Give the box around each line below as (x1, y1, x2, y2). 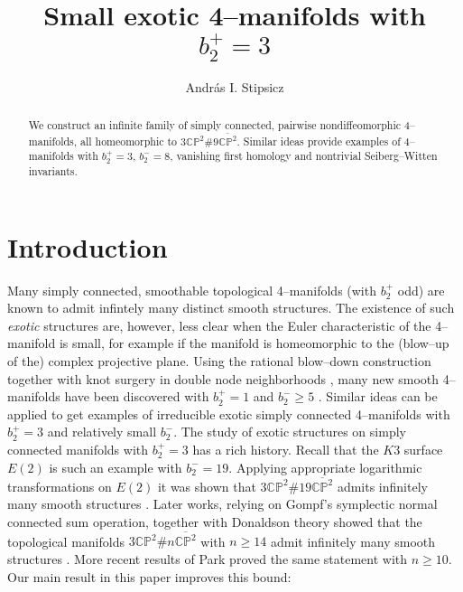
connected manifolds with (7, 439, 149, 458)
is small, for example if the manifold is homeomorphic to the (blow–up (59, 334, 449, 352)
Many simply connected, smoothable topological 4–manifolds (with (7, 280, 376, 299)
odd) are (397, 280, 445, 299)
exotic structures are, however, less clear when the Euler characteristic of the (7, 315, 431, 334)
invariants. (28, 164, 78, 179)
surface (403, 439, 443, 458)
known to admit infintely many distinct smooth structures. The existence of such (7, 298, 455, 317)
